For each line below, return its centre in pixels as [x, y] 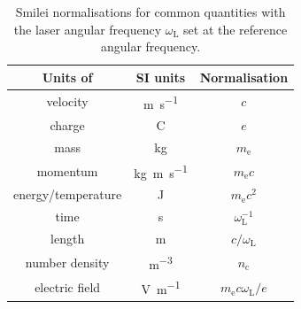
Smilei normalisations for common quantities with [150, 12]
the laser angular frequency [88, 29]
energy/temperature [68, 194]
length [68, 238]
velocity [67, 101]
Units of [67, 77]
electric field [68, 287]
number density [67, 262]
